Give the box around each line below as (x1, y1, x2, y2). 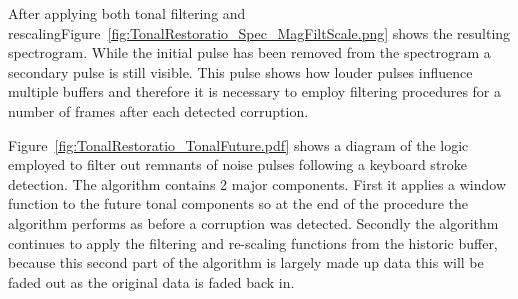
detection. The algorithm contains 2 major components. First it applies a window (8, 173, 507, 194)
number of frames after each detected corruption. (8, 100, 309, 121)
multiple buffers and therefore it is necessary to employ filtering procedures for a (8, 81, 502, 102)
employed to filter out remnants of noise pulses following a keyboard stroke (8, 154, 468, 175)
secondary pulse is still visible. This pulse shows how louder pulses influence (8, 61, 473, 82)
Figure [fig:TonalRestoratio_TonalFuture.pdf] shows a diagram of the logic (8, 134, 469, 155)
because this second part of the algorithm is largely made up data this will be (8, 252, 484, 273)
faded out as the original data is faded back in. (8, 271, 295, 292)
